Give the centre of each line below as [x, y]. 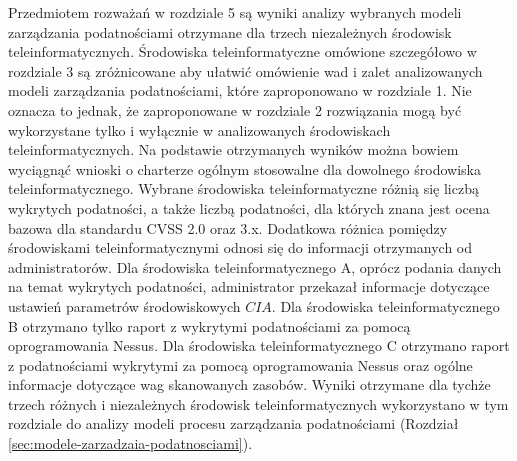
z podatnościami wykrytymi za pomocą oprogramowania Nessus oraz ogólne [240, 364]
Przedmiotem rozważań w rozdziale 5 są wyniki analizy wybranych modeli [235, 12]
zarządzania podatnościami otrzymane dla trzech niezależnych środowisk [230, 31]
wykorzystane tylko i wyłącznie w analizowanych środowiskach [199, 129]
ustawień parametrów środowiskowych [124, 305]
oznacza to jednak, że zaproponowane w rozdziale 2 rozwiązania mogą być [235, 109]
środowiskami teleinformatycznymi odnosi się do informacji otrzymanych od [240, 247]
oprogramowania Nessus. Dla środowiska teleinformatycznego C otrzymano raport [259, 345]
